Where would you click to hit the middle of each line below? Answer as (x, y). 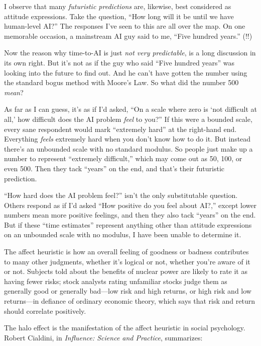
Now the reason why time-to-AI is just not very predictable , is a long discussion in (130, 53)
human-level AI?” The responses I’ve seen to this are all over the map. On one (125, 26)
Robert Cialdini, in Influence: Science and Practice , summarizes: (103, 337)
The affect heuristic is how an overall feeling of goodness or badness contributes (126, 252)
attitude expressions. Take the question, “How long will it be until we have (119, 16)
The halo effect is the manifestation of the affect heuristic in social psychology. (125, 328)
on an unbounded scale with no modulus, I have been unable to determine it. (123, 234)
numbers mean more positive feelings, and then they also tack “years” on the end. (130, 215)
